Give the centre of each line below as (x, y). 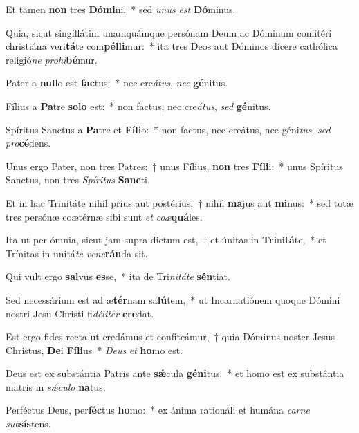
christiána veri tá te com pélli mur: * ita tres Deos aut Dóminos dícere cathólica (172, 46)
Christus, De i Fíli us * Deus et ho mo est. (94, 350)
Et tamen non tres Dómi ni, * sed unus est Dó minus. (121, 9)
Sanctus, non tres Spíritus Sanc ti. (78, 179)
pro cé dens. (28, 143)
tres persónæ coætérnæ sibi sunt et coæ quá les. (104, 216)
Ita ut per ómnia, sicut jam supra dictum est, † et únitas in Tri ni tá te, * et (166, 240)
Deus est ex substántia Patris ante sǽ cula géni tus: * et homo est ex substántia (175, 373)
